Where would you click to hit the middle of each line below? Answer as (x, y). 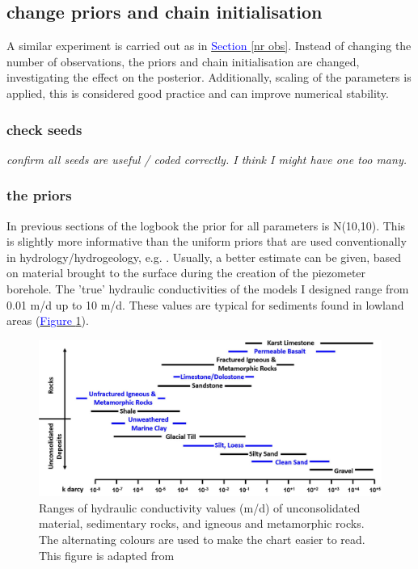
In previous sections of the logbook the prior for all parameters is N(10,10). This (206, 225)
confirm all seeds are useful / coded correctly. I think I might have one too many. (207, 159)
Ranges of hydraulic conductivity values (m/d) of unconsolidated (200, 507)
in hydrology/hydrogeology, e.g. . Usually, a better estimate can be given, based (204, 257)
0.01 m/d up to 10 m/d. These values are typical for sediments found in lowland (205, 304)
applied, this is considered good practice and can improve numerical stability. (198, 93)
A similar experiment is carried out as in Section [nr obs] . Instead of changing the (209, 46)
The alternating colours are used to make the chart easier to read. (202, 539)
